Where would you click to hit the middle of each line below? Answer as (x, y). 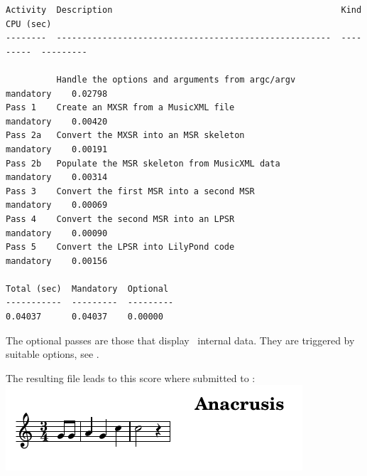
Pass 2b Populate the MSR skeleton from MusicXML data (143, 163)
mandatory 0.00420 (57, 121)
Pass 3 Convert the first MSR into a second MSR (130, 191)
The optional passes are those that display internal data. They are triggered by (180, 340)
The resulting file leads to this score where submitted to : (131, 377)
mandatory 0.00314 (57, 178)
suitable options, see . (53, 354)
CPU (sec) (29, 24)
